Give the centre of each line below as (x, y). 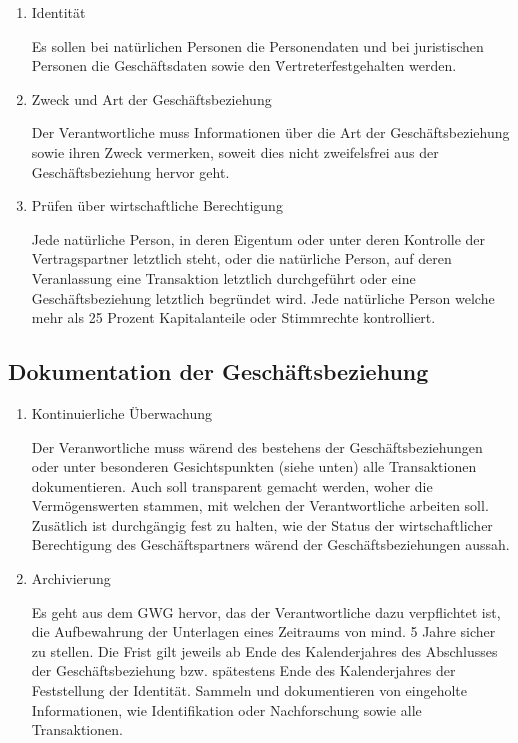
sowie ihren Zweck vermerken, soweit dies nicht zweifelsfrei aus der (235, 151)
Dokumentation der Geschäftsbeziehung (218, 371)
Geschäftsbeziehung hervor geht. (130, 171)
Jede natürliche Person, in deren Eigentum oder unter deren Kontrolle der (258, 238)
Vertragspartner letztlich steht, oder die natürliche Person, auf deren (241, 258)
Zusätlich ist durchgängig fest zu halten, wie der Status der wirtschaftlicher (262, 524)
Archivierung (71, 578)
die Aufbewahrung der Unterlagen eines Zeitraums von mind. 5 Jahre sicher (263, 631)
